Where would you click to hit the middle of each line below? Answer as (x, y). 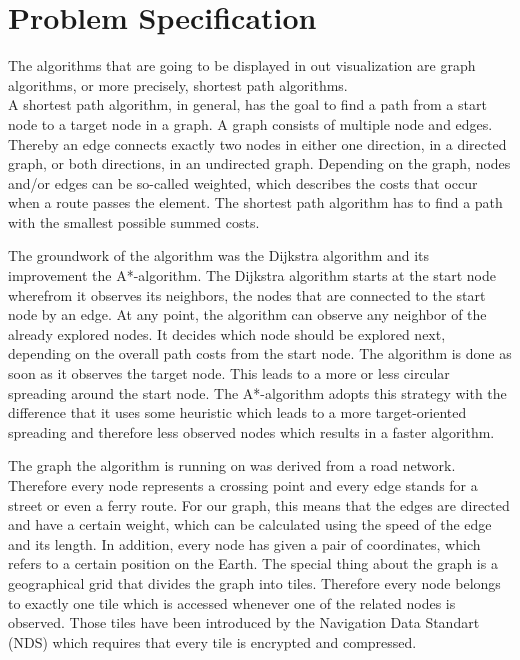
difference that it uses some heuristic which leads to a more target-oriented (237, 412)
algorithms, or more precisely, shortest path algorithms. (178, 84)
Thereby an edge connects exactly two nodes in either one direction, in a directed (257, 143)
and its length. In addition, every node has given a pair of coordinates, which (244, 543)
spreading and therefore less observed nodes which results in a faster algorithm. (251, 431)
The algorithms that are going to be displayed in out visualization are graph (242, 65)
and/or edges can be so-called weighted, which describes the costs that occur (243, 182)
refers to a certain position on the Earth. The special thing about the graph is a (253, 563)
